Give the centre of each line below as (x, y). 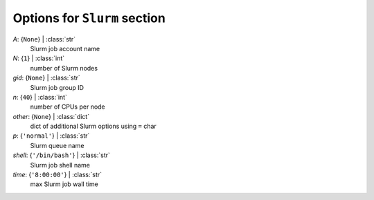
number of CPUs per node (68, 107)
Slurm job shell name (60, 165)
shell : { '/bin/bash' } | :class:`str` (62, 155)
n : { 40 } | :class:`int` (40, 97)
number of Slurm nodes (64, 68)
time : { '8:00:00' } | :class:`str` (57, 175)
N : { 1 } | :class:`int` (39, 58)
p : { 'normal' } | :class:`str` (51, 136)
